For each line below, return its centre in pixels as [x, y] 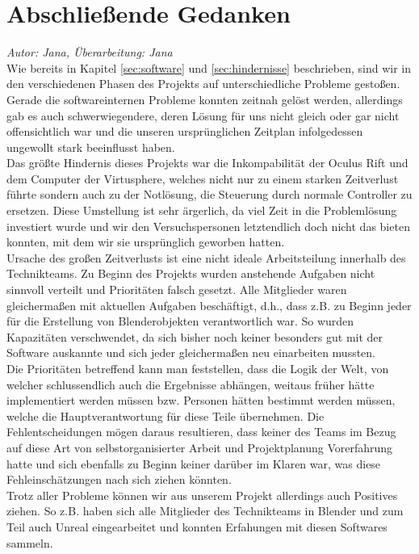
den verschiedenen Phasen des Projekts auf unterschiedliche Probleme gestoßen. [203, 84]
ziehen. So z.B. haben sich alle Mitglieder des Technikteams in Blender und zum [205, 511]
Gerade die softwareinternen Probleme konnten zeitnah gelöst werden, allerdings [205, 99]
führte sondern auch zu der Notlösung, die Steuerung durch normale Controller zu [209, 194]
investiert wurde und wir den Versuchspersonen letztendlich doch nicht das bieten [208, 226]
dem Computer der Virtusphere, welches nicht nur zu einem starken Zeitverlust [203, 178]
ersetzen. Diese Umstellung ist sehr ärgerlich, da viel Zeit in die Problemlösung [202, 210]
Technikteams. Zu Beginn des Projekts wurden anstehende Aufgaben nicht [191, 273]
